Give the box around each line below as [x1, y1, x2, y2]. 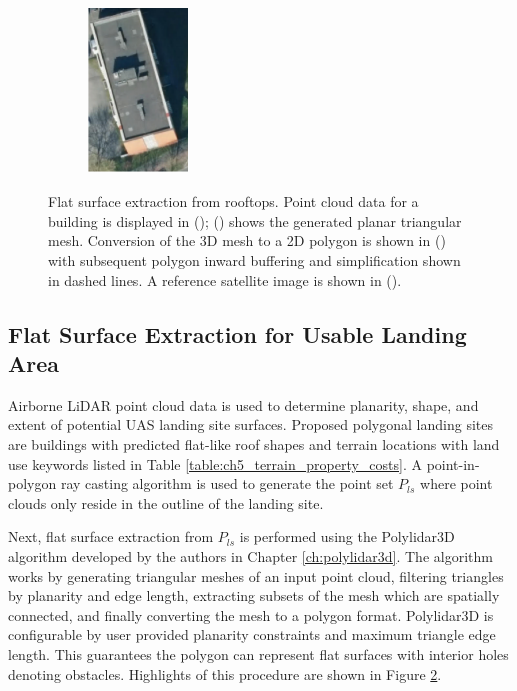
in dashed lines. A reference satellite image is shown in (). [48, 269, 402, 290]
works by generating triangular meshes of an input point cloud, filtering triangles [8, 565, 504, 586]
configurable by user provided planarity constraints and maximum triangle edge [8, 624, 496, 645]
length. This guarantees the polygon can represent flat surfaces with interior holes [8, 643, 509, 664]
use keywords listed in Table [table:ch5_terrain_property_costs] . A [8, 453, 422, 474]
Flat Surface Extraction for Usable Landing [8, 318, 467, 349]
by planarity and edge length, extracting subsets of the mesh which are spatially [8, 585, 500, 606]
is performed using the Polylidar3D [239, 526, 455, 547]
